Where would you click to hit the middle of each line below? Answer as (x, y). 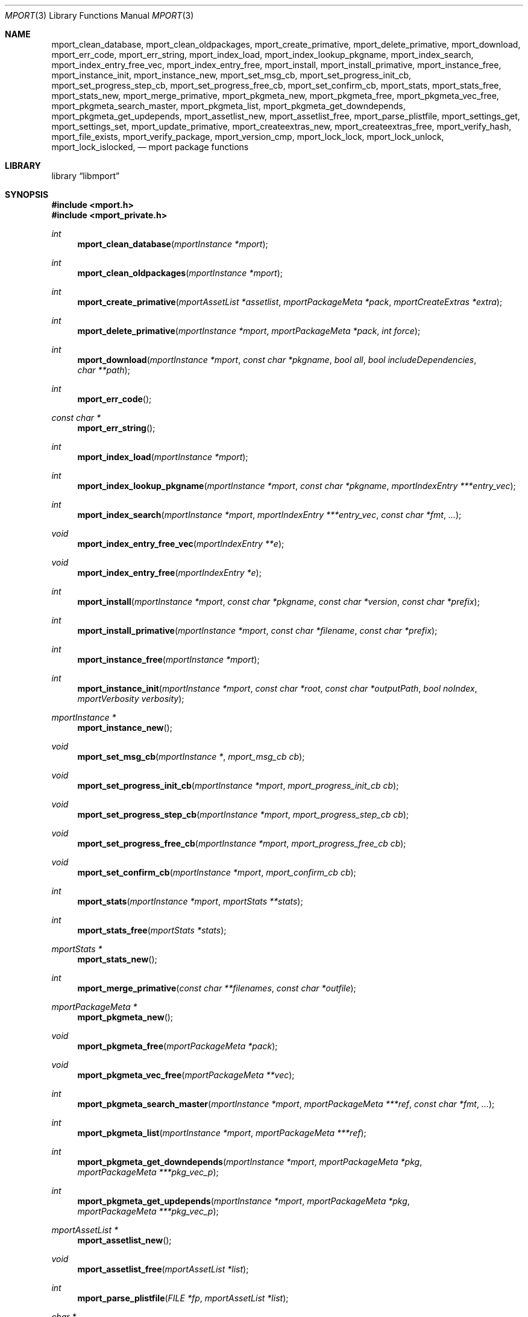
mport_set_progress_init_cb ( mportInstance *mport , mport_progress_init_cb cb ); (238, 785)
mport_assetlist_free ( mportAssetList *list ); (163, 1269)
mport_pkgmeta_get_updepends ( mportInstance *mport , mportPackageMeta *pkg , (244, 1201)
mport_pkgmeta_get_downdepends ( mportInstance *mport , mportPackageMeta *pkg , (250, 1162)
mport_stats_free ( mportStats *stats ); (152, 930)
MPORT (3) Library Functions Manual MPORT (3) (99, 15)
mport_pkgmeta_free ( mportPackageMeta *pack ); (178, 1046)
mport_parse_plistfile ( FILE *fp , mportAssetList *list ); (183, 1298)
